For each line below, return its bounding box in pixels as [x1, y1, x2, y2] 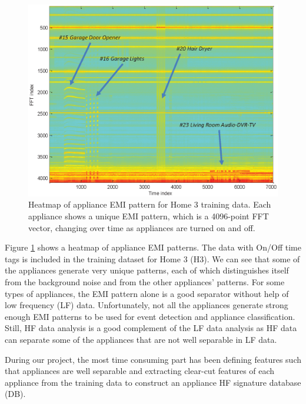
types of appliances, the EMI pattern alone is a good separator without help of [5, 287, 289, 299]
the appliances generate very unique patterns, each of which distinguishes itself [5, 264, 289, 276]
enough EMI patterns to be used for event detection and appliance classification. [5, 310, 295, 322]
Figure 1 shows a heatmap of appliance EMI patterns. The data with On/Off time [5, 241, 301, 253]
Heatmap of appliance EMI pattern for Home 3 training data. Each [28, 198, 271, 211]
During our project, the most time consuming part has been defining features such [5, 353, 302, 365]
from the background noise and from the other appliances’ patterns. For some [5, 276, 285, 288]
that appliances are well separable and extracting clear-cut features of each [5, 365, 275, 377]
